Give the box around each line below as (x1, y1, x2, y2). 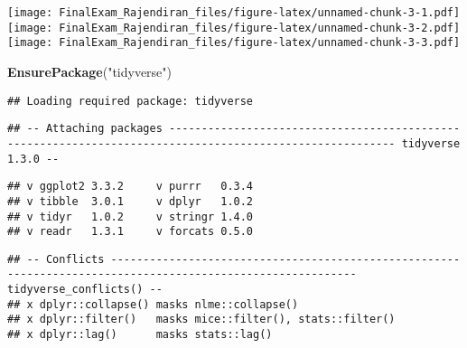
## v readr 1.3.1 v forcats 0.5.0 (7, 225, 254, 239)
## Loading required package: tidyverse (7, 94, 254, 108)
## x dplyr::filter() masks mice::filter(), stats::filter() (7, 313, 396, 326)
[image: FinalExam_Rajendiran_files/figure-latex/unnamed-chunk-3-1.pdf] (7, 6, 461, 19)
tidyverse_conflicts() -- (7, 283, 163, 296)
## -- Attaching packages (7, 122, 163, 136)
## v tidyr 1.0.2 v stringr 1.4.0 (7, 210, 254, 223)
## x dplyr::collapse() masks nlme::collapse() (7, 297, 299, 311)
